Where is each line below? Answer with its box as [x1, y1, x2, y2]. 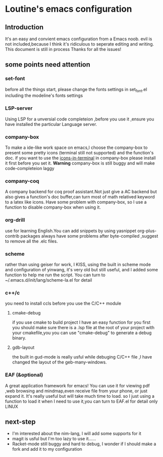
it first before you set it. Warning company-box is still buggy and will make [5, 160, 155, 166]
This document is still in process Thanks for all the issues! [5, 47, 122, 52]
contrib [5, 233, 20, 239]
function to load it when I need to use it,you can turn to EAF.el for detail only [5, 398, 158, 404]
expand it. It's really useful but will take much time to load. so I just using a [5, 393, 155, 399]
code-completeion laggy [5, 166, 55, 171]
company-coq [5, 178, 40, 184]
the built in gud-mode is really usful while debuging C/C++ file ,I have [12, 354, 152, 360]
